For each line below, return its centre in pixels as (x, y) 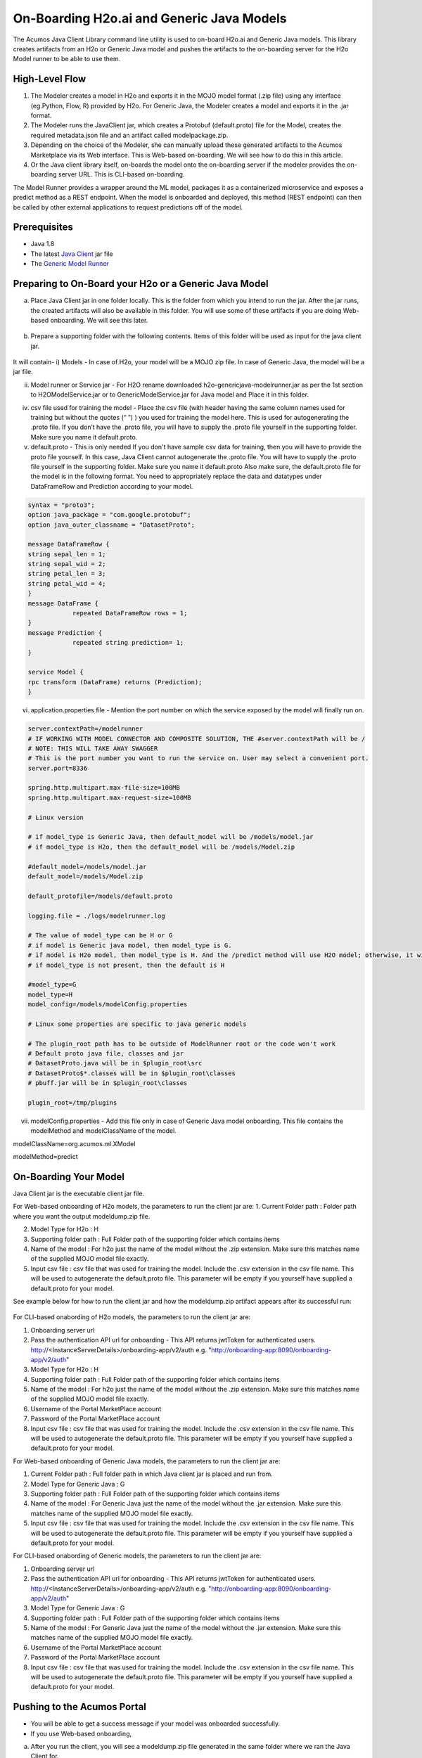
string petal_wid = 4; (67, 583)
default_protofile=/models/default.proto (100, 896)
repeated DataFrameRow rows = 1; (130, 613)
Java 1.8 (43, 244)
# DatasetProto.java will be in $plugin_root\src (115, 1063)
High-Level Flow (50, 79)
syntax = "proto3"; (61, 505)
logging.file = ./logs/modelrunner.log (96, 916)
